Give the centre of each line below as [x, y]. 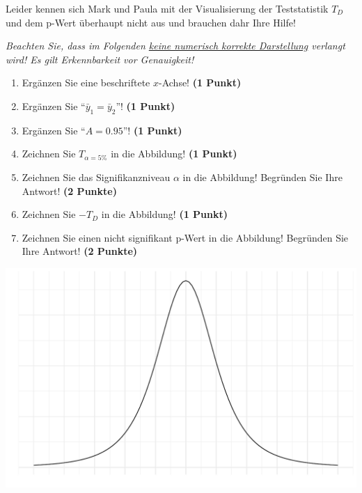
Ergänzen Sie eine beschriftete [86, 83]
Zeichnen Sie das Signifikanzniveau [96, 177]
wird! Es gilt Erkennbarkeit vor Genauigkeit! [100, 59]
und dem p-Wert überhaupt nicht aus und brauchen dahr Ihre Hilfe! [151, 22]
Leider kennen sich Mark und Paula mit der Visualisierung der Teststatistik [167, 8]
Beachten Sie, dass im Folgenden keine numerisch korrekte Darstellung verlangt [175, 46]
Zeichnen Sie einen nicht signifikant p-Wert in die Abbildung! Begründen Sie [185, 237]
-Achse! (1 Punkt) [200, 83]
